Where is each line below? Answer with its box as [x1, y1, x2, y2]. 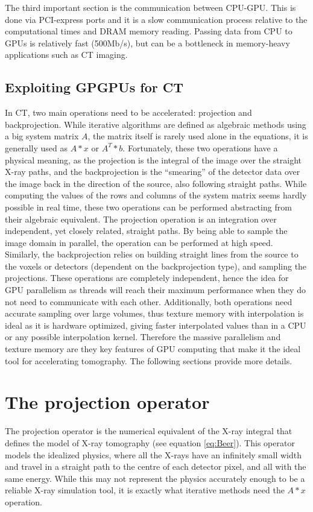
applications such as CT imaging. [5, 48, 128, 61]
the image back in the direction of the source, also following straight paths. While [5, 177, 307, 189]
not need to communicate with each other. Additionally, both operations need [5, 295, 292, 308]
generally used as [5, 141, 68, 154]
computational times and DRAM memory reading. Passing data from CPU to [5, 25, 292, 37]
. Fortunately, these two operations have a [122, 141, 278, 154]
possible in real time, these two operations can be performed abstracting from [5, 200, 292, 213]
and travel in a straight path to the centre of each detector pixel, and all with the [5, 460, 306, 473]
